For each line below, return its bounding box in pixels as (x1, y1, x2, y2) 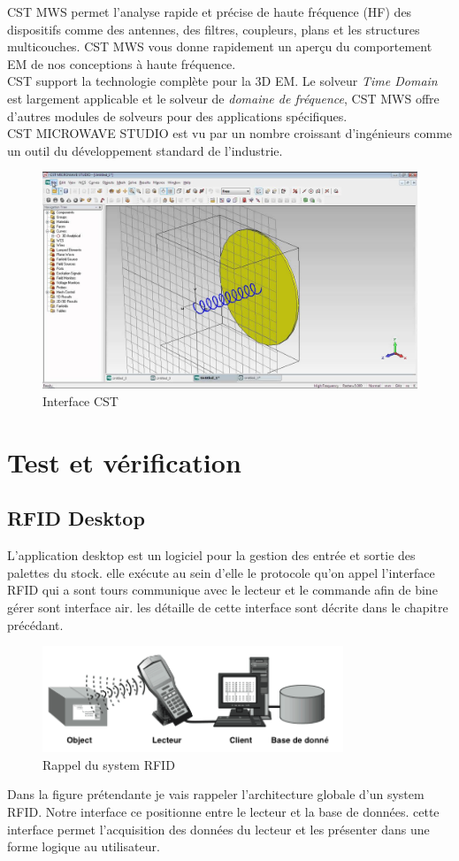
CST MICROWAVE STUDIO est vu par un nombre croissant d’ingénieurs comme (7, 124, 453, 142)
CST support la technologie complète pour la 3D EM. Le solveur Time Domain (7, 72, 438, 90)
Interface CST (42, 392, 119, 411)
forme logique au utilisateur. (7, 837, 160, 856)
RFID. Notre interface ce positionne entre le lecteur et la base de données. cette (7, 802, 440, 820)
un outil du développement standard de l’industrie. (7, 141, 283, 159)
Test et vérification (7, 443, 241, 480)
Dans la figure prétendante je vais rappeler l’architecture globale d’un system (7, 785, 425, 803)
